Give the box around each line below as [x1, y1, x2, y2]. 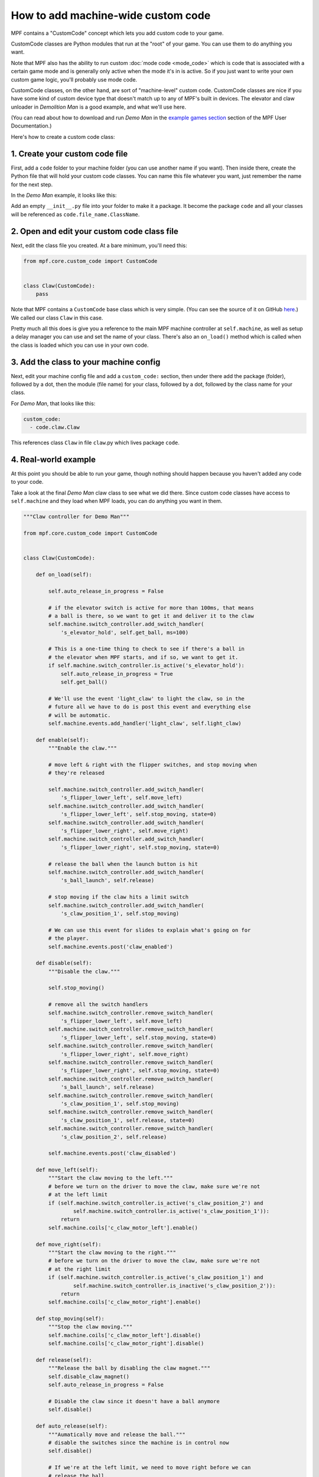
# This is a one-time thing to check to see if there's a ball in [48, 646, 245, 652]
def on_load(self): [35, 571, 93, 578]
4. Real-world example [11, 454, 96, 464]
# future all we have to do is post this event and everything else [48, 704, 251, 710]
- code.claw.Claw [30, 424, 80, 431]
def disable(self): [35, 960, 93, 967]
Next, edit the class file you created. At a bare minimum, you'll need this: [11, 242, 187, 249]
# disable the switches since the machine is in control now [48, 1439, 229, 1446]
